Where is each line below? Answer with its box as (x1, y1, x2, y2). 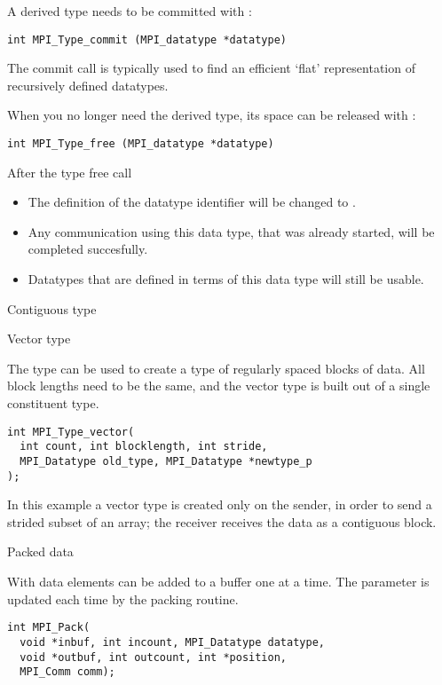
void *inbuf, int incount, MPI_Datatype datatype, (20, 635, 325, 649)
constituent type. (7, 394, 99, 413)
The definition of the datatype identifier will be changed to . (28, 193, 356, 211)
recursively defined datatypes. (7, 75, 169, 94)
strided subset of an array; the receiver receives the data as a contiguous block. (7, 512, 437, 531)
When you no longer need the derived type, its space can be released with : (7, 106, 416, 124)
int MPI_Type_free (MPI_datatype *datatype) (7, 138, 274, 151)
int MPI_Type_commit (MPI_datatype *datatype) (7, 33, 287, 46)
